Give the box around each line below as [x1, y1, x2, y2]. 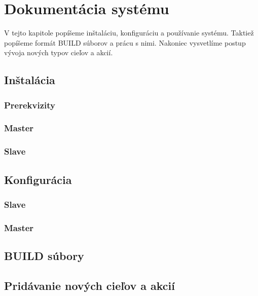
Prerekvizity [4, 98, 55, 111]
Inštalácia [4, 72, 55, 88]
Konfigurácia [4, 171, 72, 187]
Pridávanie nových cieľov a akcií [4, 277, 175, 293]
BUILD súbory [4, 248, 84, 264]
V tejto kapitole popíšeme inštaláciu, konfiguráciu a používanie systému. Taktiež [4, 27, 254, 38]
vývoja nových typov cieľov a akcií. [4, 47, 113, 58]
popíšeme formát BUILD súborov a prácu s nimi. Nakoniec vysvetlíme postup [4, 37, 246, 48]
